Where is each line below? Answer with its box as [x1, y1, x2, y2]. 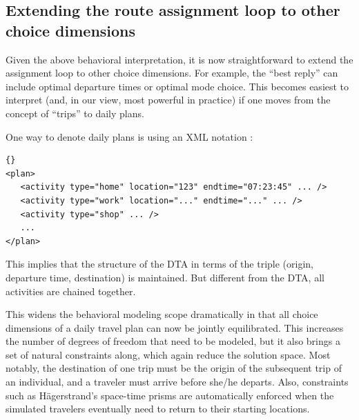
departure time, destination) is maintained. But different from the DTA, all [6, 270, 324, 284]
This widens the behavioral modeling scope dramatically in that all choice [6, 307, 318, 321]
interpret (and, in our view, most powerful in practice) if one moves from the [6, 92, 331, 107]
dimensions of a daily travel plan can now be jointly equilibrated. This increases [6, 320, 344, 334]
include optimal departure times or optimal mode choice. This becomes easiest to [6, 79, 349, 93]
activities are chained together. [6, 283, 136, 298]
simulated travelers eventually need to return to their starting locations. [6, 401, 310, 416]
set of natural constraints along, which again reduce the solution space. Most [6, 347, 331, 361]
